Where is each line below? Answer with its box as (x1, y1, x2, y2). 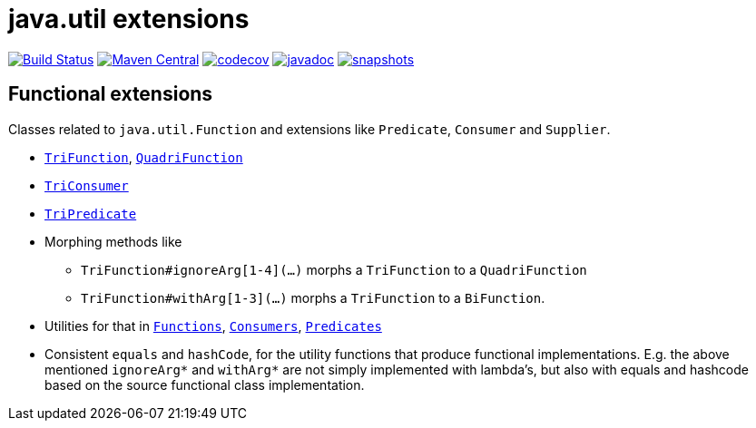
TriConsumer (44, 178, 129, 193)
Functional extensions (8, 83, 213, 106)
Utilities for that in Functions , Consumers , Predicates (44, 317, 382, 334)
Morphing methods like (44, 233, 182, 249)
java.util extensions (8, 4, 250, 34)
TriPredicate (44, 206, 137, 221)
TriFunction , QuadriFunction (44, 149, 243, 165)
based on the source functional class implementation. (44, 376, 365, 393)
